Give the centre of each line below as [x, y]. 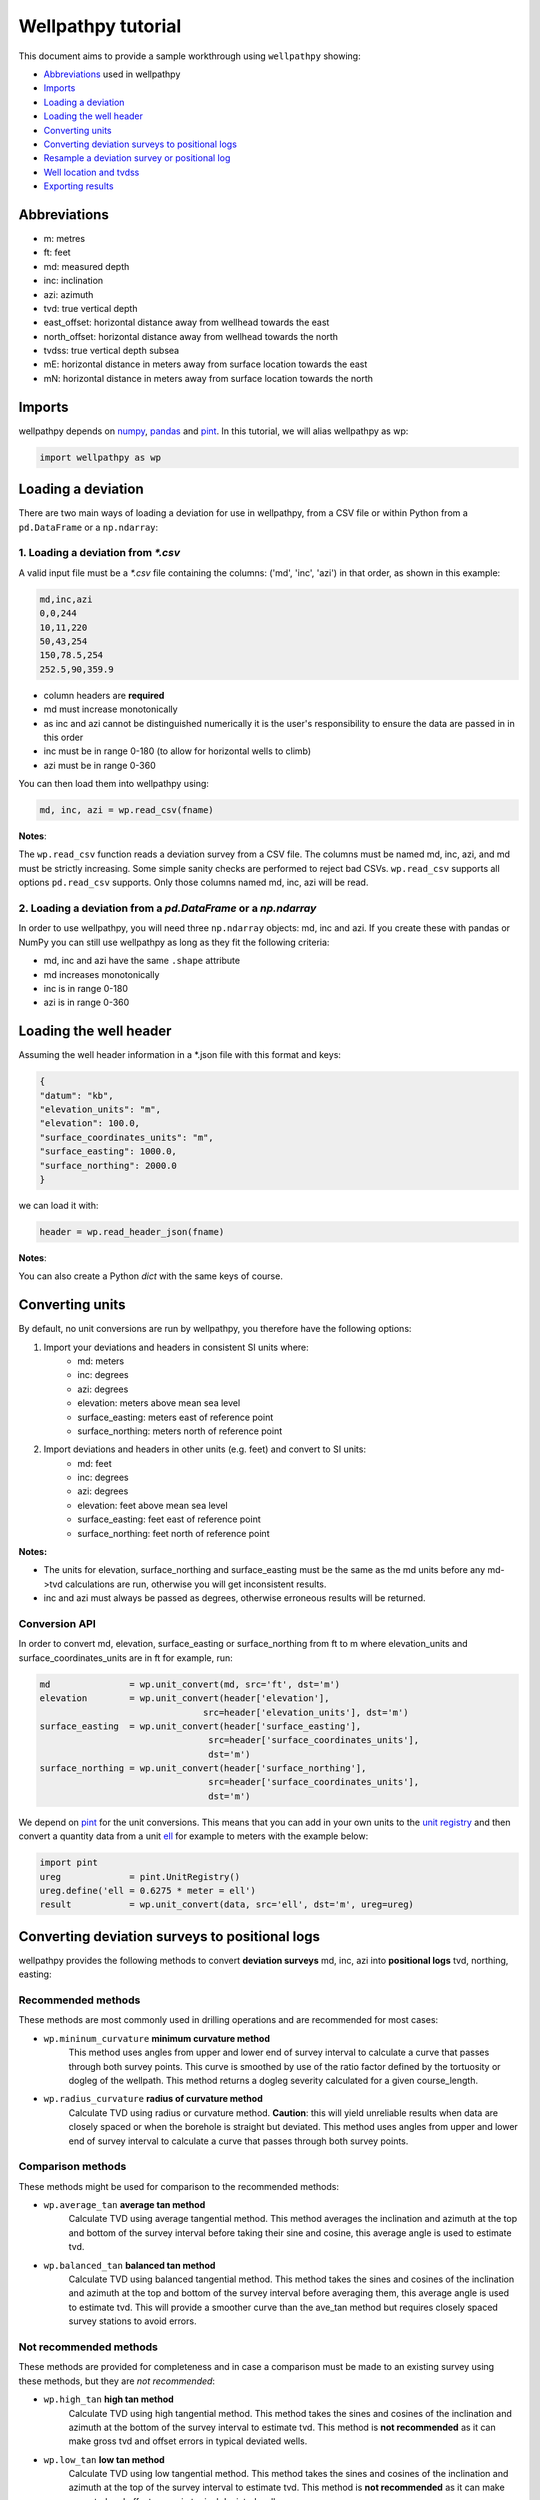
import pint [69, 1863]
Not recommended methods [88, 2347]
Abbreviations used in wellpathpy [112, 74]
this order [63, 737]
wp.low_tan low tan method [104, 2459]
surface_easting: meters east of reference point [175, 1417]
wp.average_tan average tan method [124, 2205]
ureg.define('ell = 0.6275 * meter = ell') [148, 1890]
